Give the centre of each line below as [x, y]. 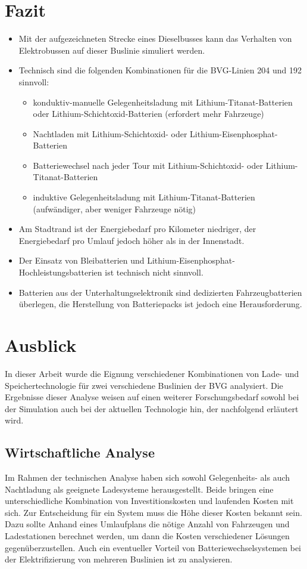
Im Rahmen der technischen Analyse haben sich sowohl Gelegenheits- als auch [148, 477]
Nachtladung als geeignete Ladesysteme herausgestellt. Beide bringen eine [139, 489]
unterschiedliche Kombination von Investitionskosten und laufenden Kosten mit [149, 501]
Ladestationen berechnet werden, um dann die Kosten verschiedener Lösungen [147, 536]
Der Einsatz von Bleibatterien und [82, 260]
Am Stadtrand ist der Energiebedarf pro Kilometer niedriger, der [137, 229]
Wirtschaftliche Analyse [80, 452]
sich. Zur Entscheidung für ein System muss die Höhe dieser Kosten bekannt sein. [153, 512]
